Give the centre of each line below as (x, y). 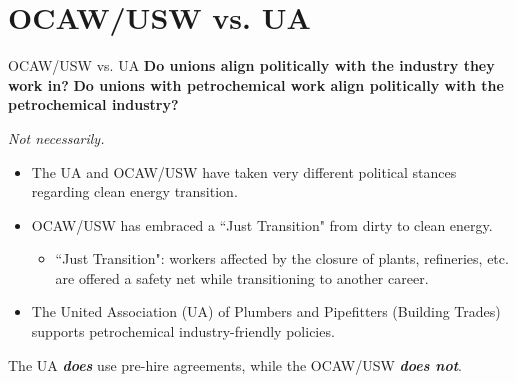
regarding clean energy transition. (134, 191)
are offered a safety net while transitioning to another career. (242, 277)
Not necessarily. (56, 137)
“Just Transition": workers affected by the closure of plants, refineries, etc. (282, 258)
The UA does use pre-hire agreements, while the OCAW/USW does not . (235, 364)
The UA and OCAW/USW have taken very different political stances (244, 171)
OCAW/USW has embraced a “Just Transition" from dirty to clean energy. (262, 224)
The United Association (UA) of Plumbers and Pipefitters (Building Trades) (266, 311)
